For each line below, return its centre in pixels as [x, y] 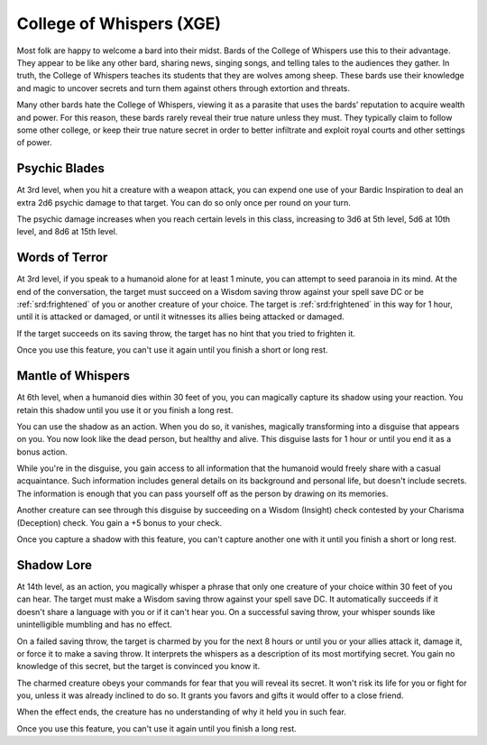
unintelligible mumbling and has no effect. [95, 625]
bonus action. [42, 452]
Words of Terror [62, 258]
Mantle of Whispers [74, 376]
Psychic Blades [61, 168]
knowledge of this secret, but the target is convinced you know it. [138, 667]
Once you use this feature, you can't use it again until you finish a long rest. [156, 728]
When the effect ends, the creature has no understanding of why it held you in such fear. [181, 712]
